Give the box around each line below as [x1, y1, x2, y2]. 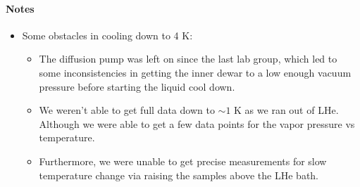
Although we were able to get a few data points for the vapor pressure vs [39, 116, 355, 131]
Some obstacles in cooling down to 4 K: [22, 27, 193, 42]
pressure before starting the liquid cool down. [39, 79, 235, 93]
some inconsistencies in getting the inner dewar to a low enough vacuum [39, 65, 352, 79]
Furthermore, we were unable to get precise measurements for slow [39, 153, 327, 168]
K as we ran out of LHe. [234, 103, 339, 117]
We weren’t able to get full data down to [39, 103, 215, 117]
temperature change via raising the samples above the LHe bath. [39, 167, 319, 182]
